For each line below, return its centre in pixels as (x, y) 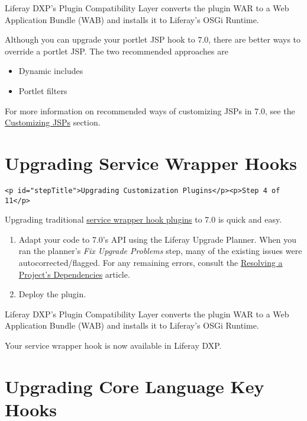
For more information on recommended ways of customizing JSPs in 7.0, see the (150, 110)
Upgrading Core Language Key (135, 386)
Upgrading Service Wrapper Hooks (151, 163)
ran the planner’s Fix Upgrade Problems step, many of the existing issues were (160, 251)
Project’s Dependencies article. (74, 274)
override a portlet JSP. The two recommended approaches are (117, 51)
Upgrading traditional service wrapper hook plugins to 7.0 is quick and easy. (143, 219)
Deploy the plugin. (52, 294)
